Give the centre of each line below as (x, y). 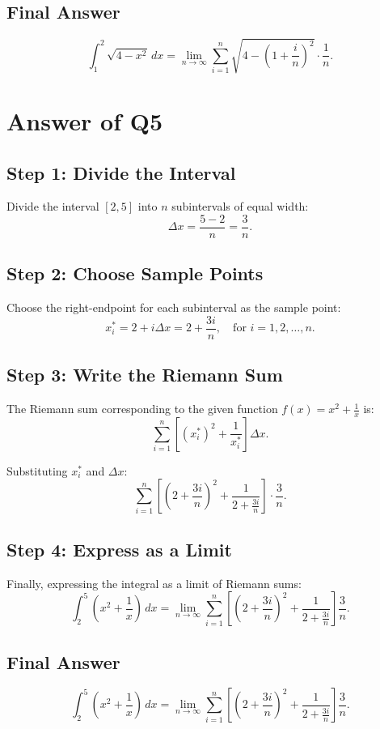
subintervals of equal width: (240, 206)
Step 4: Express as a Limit (119, 549)
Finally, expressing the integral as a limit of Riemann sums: (154, 583)
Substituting (37, 470)
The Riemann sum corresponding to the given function (142, 409)
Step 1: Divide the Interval (121, 172)
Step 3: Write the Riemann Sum (145, 375)
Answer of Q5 (85, 120)
